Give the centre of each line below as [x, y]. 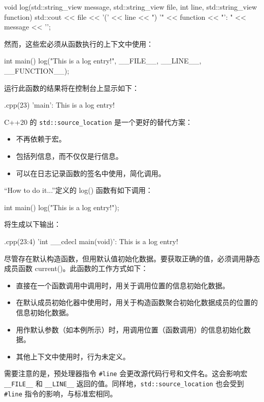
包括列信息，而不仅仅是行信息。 [69, 156]
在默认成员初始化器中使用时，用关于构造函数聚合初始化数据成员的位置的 [137, 302]
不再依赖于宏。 [41, 139]
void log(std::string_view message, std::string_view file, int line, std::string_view [131, 7]
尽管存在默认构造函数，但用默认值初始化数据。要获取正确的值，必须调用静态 [132, 258]
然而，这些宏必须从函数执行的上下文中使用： [79, 43]
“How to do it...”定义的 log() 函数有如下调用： [78, 190]
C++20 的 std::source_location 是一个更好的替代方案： [98, 122]
